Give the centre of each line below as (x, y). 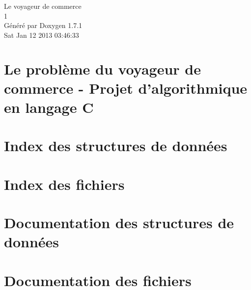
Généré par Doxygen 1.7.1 (43, 25)
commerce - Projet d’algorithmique (126, 88)
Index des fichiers (64, 184)
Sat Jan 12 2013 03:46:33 (42, 35)
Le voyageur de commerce (43, 6)
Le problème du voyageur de (102, 68)
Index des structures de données (116, 145)
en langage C (49, 107)
